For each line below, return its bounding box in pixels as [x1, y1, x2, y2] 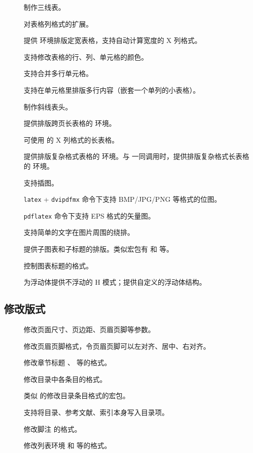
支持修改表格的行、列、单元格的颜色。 [24, 51, 148, 62]
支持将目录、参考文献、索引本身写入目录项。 [24, 407, 169, 417]
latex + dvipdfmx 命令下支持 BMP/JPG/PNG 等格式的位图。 [24, 194, 221, 204]
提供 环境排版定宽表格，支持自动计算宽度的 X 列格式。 [24, 35, 202, 45]
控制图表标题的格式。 [24, 260, 93, 270]
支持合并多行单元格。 [24, 68, 93, 78]
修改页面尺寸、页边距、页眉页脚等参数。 [24, 324, 155, 335]
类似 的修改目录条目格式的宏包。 [24, 390, 130, 401]
